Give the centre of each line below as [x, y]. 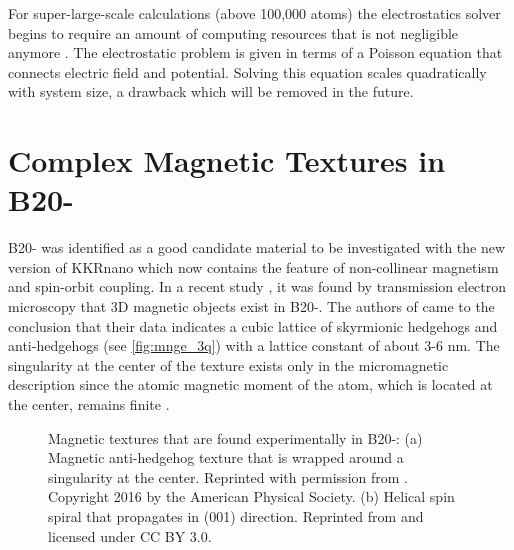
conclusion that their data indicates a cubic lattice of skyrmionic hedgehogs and [253, 325]
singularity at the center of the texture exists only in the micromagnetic [228, 364]
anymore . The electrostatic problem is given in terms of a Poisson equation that [255, 52]
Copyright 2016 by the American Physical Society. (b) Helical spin [251, 496]
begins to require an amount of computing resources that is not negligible [233, 32]
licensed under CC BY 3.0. [130, 535]
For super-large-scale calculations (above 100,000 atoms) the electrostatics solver [254, 13]
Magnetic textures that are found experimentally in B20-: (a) [235, 437]
